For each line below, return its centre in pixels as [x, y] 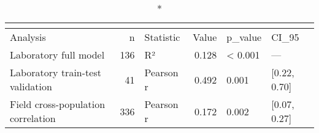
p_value [244, 37]
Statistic [162, 37]
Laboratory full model [57, 55]
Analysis [28, 37]
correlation [33, 118]
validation [31, 86]
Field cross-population [58, 104]
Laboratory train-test [56, 72]
